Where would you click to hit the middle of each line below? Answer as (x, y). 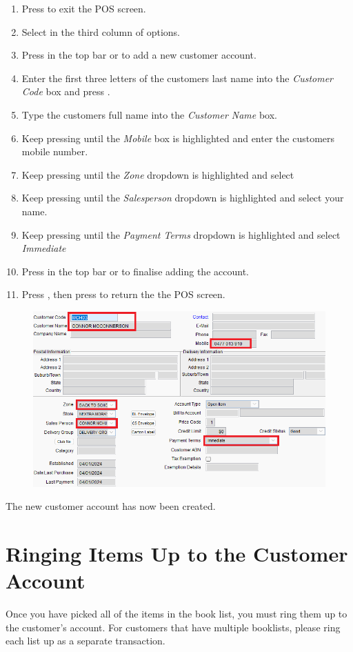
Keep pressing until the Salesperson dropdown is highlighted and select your (183, 198)
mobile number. (55, 151)
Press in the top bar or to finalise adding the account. (135, 271)
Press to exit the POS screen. (84, 8)
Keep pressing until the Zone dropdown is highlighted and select (158, 174)
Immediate (44, 248)
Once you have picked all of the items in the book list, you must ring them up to (176, 614)
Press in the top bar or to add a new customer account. (139, 55)
